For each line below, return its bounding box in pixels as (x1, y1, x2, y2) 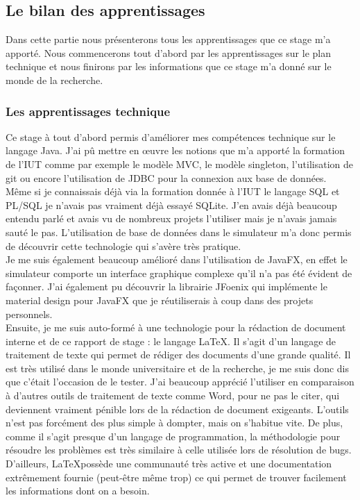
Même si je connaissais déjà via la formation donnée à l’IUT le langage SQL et (6, 184, 340, 199)
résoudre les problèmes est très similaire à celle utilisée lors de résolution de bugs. (6, 442, 352, 457)
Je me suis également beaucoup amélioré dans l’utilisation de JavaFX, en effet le (6, 252, 348, 267)
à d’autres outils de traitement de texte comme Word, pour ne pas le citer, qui (6, 388, 340, 403)
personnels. (6, 306, 53, 321)
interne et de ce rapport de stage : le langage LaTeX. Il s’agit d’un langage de (6, 333, 336, 348)
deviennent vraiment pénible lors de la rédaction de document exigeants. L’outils (6, 401, 349, 416)
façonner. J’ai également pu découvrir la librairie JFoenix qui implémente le (6, 279, 327, 294)
